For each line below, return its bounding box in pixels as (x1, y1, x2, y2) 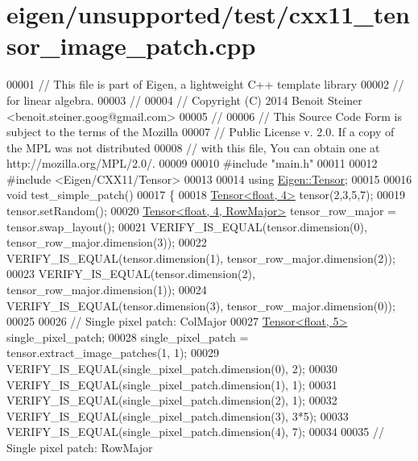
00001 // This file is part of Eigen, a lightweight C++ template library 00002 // (6, 76, 404, 93)
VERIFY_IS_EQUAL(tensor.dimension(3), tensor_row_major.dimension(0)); (6, 297, 395, 314)
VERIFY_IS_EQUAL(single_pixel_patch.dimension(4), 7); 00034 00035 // (6, 423, 384, 440)
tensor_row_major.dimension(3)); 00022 (6, 234, 207, 251)
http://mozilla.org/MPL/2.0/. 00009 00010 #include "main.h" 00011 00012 (6, 155, 378, 172)
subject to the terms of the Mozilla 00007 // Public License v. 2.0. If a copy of (6, 123, 395, 140)
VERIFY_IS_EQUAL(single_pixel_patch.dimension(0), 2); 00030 (6, 360, 337, 376)
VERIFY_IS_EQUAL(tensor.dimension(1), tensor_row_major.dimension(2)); (6, 249, 395, 266)
